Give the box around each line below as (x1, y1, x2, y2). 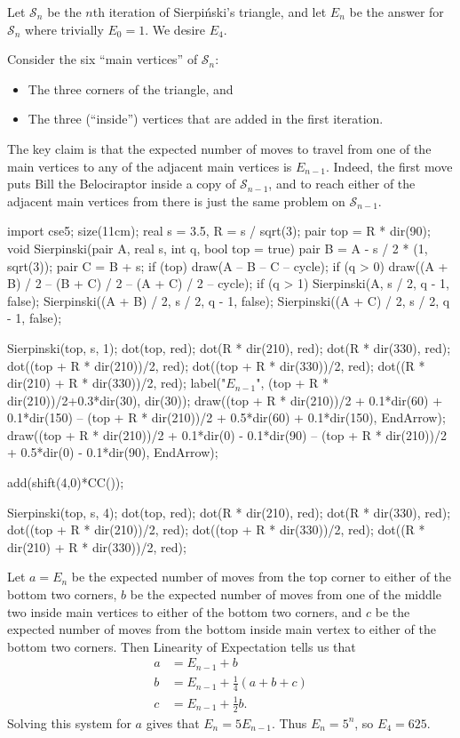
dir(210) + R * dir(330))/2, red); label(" (7, 373, 226, 392)
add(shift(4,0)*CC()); (7, 473, 124, 492)
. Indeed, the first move (325, 156, 453, 175)
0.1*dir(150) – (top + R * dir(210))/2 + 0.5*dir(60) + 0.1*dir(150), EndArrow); (7, 408, 446, 427)
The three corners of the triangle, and (28, 79, 234, 98)
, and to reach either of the (268, 174, 416, 193)
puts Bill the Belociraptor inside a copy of (7, 174, 236, 193)
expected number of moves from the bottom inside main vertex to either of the (7, 620, 436, 638)
